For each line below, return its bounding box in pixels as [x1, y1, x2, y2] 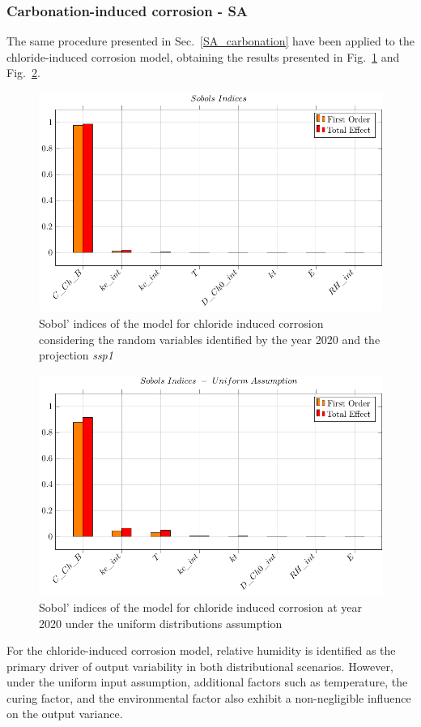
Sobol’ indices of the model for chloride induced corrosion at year [39, 598, 362, 615]
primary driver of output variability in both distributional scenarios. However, [6, 657, 393, 674]
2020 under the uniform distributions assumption [39, 614, 283, 631]
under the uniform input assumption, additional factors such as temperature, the [6, 673, 408, 690]
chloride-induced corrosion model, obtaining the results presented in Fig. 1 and [6, 48, 400, 65]
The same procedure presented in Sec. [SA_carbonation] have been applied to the [6, 32, 415, 49]
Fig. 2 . [6, 64, 40, 81]
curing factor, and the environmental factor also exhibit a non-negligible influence [6, 689, 411, 706]
